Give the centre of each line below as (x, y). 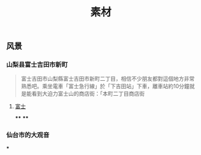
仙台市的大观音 (28, 135)
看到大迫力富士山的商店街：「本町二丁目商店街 (88, 94)
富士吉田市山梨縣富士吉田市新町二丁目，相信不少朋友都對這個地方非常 (108, 79)
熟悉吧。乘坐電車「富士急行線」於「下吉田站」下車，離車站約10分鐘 (105, 86)
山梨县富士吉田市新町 (37, 65)
